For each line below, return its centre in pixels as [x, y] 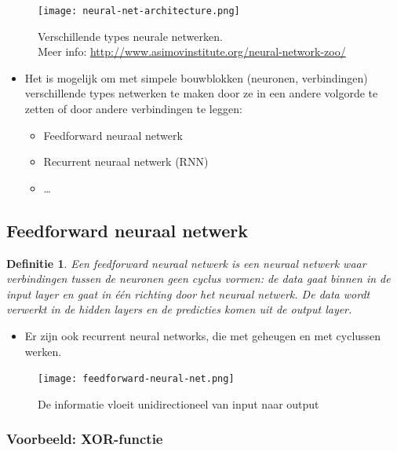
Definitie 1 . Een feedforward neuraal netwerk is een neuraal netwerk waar [186, 263]
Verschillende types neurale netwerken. [130, 36]
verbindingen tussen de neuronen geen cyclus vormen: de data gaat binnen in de [198, 279]
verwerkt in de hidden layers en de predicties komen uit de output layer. [179, 309]
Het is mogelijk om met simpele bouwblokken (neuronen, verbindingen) [196, 77]
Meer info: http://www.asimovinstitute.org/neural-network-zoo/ [192, 51]
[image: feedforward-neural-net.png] [136, 379]
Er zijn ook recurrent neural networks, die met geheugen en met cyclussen [203, 335]
